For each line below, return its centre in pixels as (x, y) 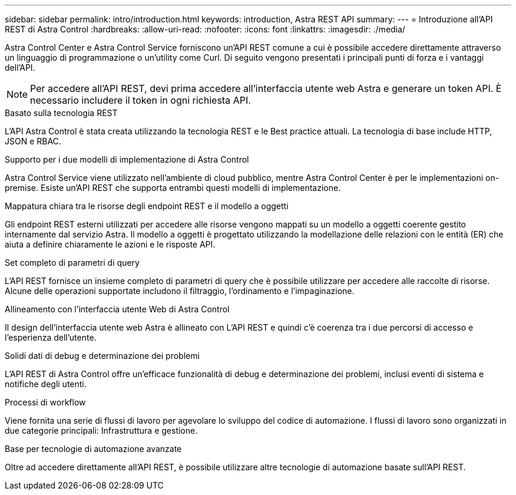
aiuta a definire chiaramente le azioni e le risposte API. (110, 244)
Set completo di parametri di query (72, 263)
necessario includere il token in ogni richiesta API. (140, 100)
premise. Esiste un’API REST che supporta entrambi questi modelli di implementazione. (173, 188)
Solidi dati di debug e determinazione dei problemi (102, 356)
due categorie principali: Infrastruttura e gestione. (101, 430)
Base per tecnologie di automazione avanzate (93, 449)
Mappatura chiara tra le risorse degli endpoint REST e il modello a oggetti (147, 206)
